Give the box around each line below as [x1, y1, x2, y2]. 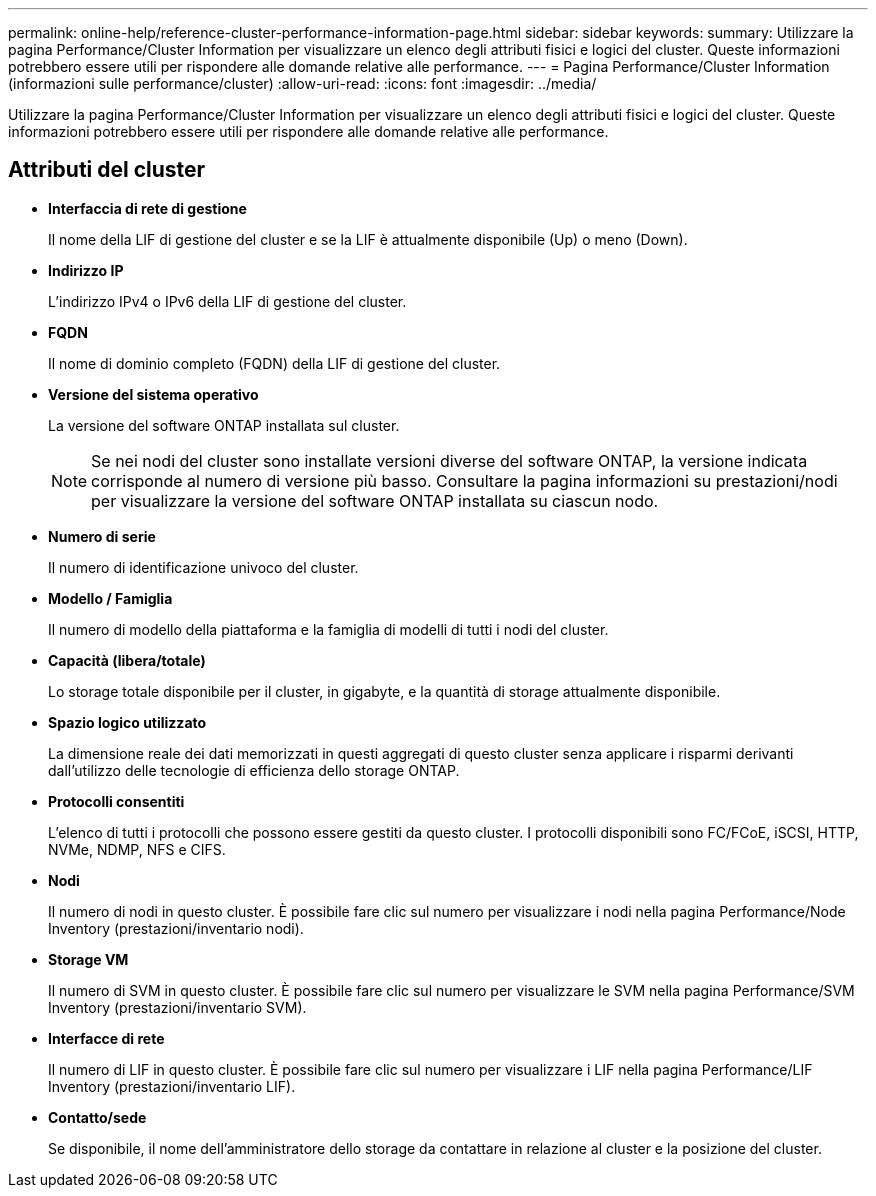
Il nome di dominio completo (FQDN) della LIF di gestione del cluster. [48, 354, 501, 372]
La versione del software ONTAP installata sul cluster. [48, 416, 400, 434]
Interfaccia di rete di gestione [48, 199, 247, 217]
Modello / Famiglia [48, 589, 173, 607]
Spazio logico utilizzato [48, 713, 207, 731]
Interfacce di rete [48, 1029, 165, 1047]
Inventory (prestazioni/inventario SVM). [48, 998, 307, 1016]
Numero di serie [48, 527, 156, 545]
